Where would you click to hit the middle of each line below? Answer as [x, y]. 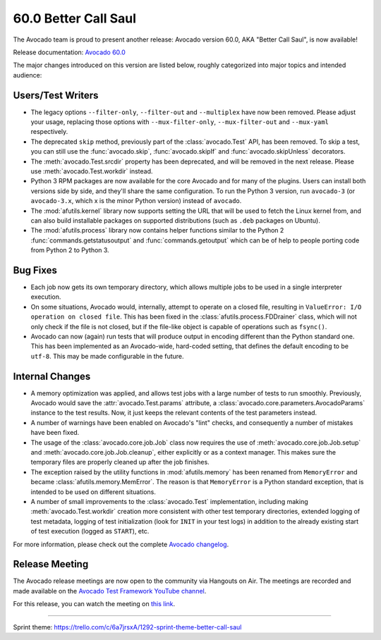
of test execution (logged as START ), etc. [90, 531]
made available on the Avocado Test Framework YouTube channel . [110, 591]
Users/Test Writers [56, 95]
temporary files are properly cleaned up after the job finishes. [120, 462]
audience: [28, 75]
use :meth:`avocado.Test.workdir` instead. [92, 171]
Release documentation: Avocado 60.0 [69, 52]
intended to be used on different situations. [93, 492]
